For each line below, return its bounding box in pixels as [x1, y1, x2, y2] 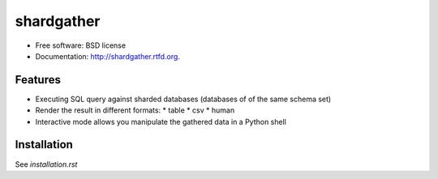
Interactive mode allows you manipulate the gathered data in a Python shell [35, 117, 287, 126]
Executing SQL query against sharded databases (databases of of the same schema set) [35, 94, 332, 104]
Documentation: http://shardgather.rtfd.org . [35, 51, 180, 61]
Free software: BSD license [35, 40, 126, 50]
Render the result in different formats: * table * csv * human [35, 105, 235, 115]
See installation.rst [15, 159, 78, 169]
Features [15, 73, 61, 87]
